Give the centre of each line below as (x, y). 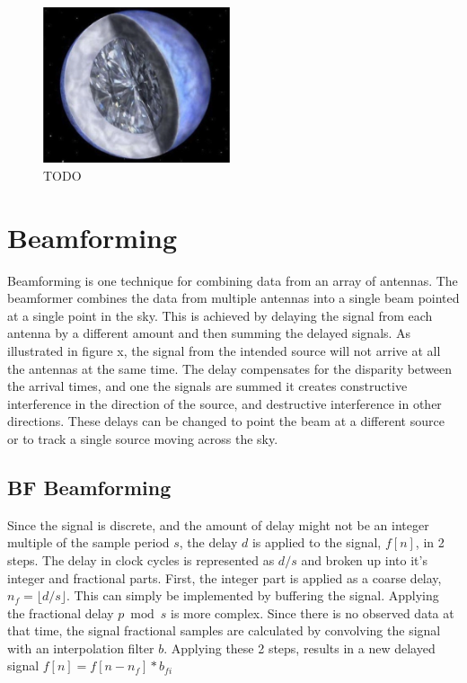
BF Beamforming (89, 487)
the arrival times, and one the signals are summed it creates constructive (207, 386)
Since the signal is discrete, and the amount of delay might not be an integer (218, 524)
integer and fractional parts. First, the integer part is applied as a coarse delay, (225, 577)
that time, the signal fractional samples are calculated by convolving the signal (224, 630)
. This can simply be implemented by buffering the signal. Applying (252, 595)
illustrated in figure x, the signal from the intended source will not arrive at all (224, 350)
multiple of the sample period (88, 542)
